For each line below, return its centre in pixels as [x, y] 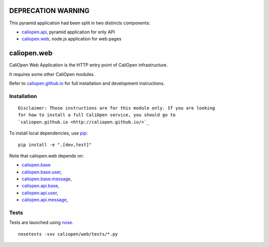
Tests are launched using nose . [41, 223]
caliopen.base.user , [42, 172]
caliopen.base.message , [47, 179]
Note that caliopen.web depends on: [47, 156]
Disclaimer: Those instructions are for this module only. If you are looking [117, 108]
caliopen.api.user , [40, 193]
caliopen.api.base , [41, 186]
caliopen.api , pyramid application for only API [68, 32]
